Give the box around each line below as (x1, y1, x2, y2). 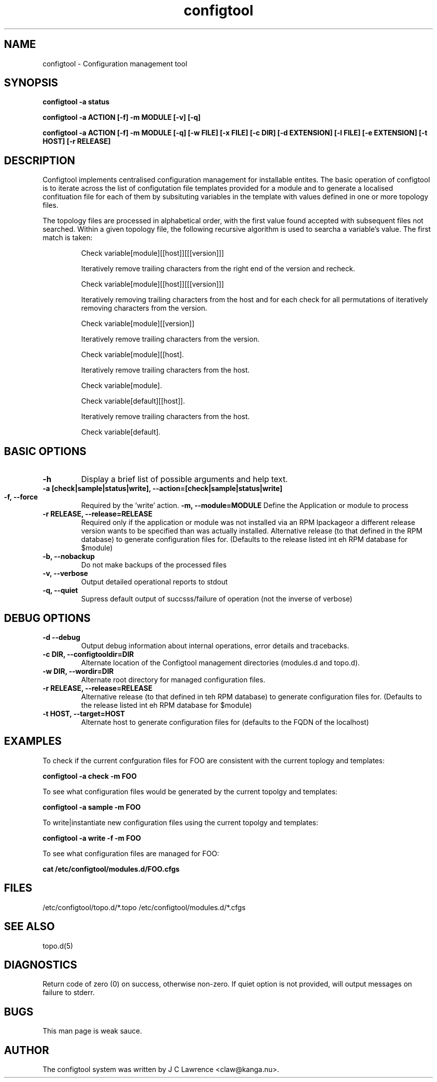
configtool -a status (42, 97, 110, 106)
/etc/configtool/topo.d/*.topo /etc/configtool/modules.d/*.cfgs (42, 903, 246, 912)
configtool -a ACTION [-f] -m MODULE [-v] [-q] (42, 113, 201, 122)
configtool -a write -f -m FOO (42, 833, 141, 842)
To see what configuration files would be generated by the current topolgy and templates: (42, 787, 338, 796)
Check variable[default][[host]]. (81, 397, 185, 406)
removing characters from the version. (81, 304, 208, 313)
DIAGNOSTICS (4, 958, 77, 971)
